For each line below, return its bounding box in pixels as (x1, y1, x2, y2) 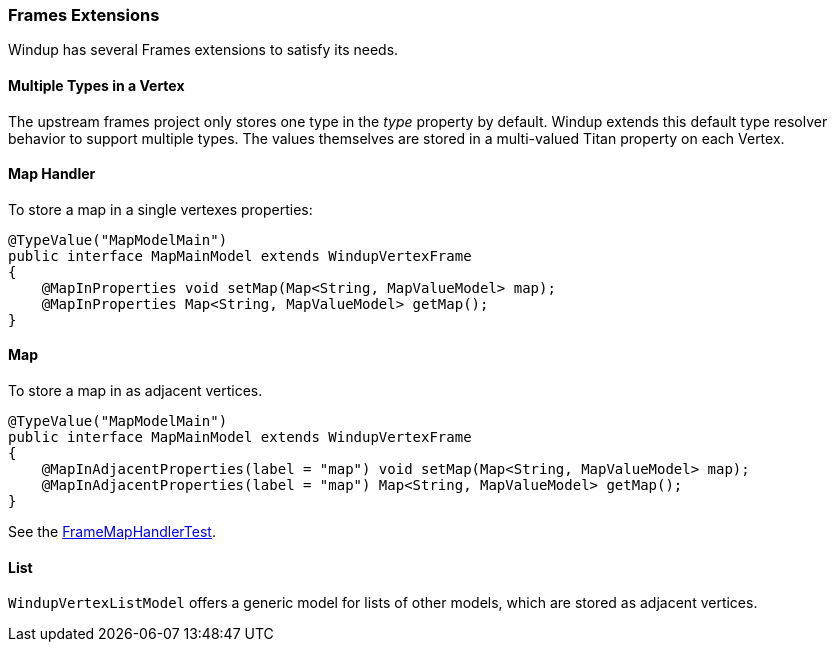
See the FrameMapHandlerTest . (8, 523, 216, 541)
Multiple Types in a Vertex (8, 76, 185, 94)
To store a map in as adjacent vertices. (8, 382, 263, 400)
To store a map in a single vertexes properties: (8, 200, 313, 218)
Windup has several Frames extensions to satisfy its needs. (8, 41, 399, 59)
